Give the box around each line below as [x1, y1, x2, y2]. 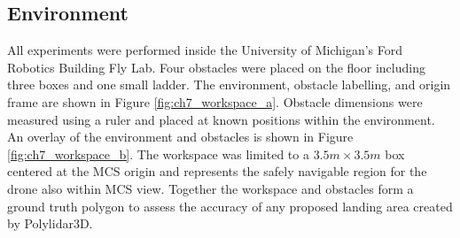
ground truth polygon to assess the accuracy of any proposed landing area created [7, 196, 453, 215]
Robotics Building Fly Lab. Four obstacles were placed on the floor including [7, 58, 425, 76]
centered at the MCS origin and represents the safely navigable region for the [7, 162, 427, 180]
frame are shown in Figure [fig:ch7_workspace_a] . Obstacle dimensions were [7, 92, 423, 111]
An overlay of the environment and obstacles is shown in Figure [7, 127, 354, 146]
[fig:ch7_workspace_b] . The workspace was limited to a [7, 144, 309, 163]
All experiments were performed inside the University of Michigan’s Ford [7, 41, 403, 59]
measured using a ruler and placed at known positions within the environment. [7, 110, 435, 128]
